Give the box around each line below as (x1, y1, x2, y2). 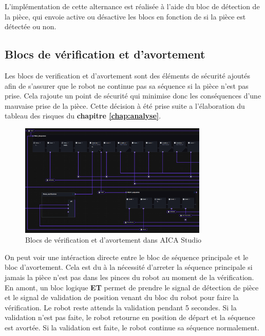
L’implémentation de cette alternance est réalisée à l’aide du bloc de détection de (5, 1, 260, 11)
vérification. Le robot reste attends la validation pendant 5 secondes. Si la (5, 302, 237, 312)
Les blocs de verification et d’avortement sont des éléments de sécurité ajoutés (5, 70, 250, 81)
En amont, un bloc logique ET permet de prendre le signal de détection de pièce (5, 282, 259, 292)
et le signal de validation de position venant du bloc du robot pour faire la (5, 292, 239, 303)
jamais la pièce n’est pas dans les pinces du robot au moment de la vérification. (5, 271, 254, 282)
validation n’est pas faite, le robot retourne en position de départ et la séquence (5, 312, 255, 323)
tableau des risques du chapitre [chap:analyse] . (5, 110, 161, 121)
